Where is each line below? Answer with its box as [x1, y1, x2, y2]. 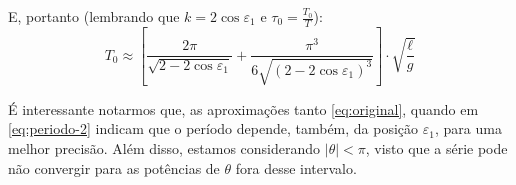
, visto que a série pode [365, 137, 508, 158]
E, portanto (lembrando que [8, 6, 180, 26]
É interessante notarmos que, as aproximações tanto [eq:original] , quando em [8, 98, 479, 119]
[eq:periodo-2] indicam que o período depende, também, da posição [8, 118, 419, 139]
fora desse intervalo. [235, 157, 357, 178]
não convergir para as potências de [8, 157, 220, 178]
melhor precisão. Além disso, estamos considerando [8, 137, 321, 158]
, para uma [434, 118, 502, 139]
